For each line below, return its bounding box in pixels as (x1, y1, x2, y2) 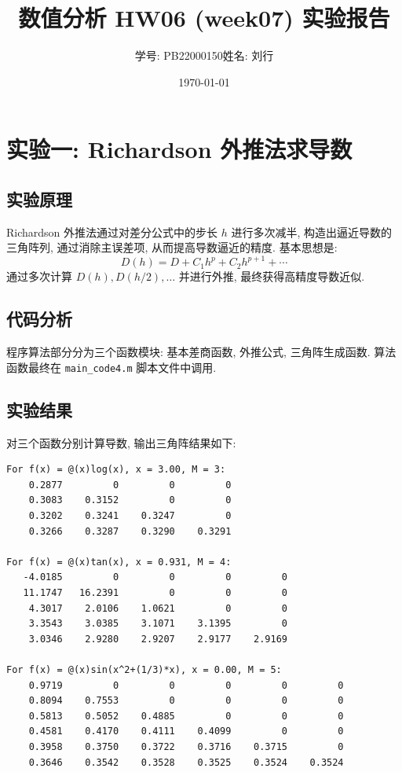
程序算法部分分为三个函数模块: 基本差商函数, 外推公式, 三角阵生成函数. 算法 (6, 344, 397, 360)
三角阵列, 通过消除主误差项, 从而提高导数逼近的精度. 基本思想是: (6, 239, 338, 255)
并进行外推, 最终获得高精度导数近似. (178, 268, 365, 285)
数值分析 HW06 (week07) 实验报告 (18, 2, 390, 34)
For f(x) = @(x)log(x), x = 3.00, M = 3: (6, 464, 226, 476)
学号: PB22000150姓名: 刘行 (134, 47, 274, 64)
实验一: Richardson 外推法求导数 (6, 133, 353, 165)
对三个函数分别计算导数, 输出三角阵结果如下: (6, 434, 236, 450)
